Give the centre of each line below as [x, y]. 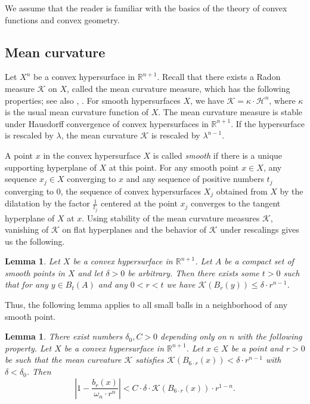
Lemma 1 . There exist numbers [64, 336]
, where [282, 100]
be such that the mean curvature [63, 360]
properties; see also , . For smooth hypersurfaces [93, 100]
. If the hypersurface [268, 123]
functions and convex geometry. [62, 19]
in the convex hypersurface [92, 155]
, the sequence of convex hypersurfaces [131, 191]
